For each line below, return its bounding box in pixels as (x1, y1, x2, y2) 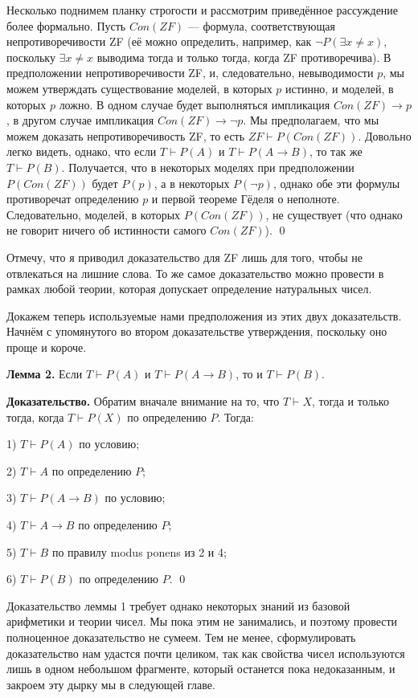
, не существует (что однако (265, 206, 403, 222)
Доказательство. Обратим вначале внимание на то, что (6, 393, 280, 410)
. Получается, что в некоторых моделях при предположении (61, 158, 354, 175)
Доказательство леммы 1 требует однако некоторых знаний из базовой (6, 597, 350, 614)
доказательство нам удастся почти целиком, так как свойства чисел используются (6, 644, 405, 661)
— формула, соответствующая (187, 17, 335, 34)
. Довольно (358, 127, 412, 144)
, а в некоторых (154, 174, 230, 191)
